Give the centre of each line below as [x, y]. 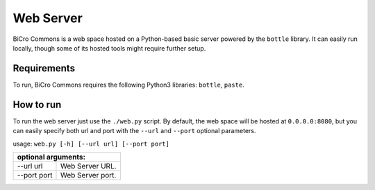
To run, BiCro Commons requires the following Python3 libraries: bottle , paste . [128, 85]
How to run [37, 104]
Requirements [44, 68]
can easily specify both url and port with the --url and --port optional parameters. [134, 131]
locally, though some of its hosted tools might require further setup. [109, 48]
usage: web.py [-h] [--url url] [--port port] [91, 144]
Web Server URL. [89, 166]
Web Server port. [88, 175]
